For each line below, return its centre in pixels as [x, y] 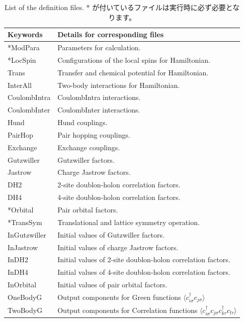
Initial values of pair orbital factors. [112, 285]
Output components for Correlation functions [128, 310]
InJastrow [23, 247]
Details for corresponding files [111, 34]
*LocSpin [22, 60]
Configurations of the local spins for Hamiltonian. [134, 60]
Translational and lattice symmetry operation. [129, 222]
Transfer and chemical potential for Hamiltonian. [133, 72]
